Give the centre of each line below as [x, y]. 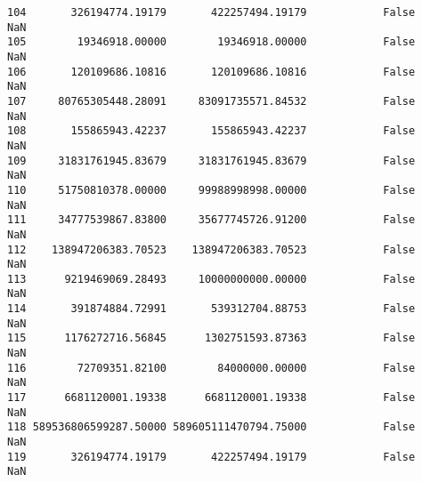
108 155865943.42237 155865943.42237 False [211, 131]
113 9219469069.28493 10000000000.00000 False [211, 279]
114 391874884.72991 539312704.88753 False [211, 309]
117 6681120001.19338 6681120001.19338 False [211, 398]
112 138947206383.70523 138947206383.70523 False [211, 249]
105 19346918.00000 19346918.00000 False [211, 42]
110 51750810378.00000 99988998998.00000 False [211, 190]
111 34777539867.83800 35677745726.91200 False [211, 220]
